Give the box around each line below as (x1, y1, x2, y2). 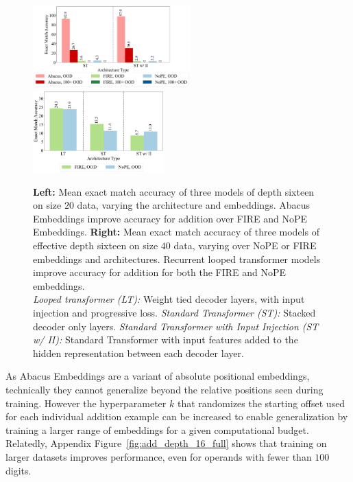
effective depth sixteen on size (33, 238, 158, 252)
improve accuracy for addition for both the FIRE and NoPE (33, 265, 287, 279)
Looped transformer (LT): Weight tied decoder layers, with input (33, 292, 305, 306)
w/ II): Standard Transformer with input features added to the (33, 332, 298, 347)
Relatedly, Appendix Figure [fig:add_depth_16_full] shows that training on (5, 436, 327, 450)
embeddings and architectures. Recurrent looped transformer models (33, 251, 321, 266)
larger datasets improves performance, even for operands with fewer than (5, 449, 312, 463)
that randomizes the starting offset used (177, 395, 345, 410)
